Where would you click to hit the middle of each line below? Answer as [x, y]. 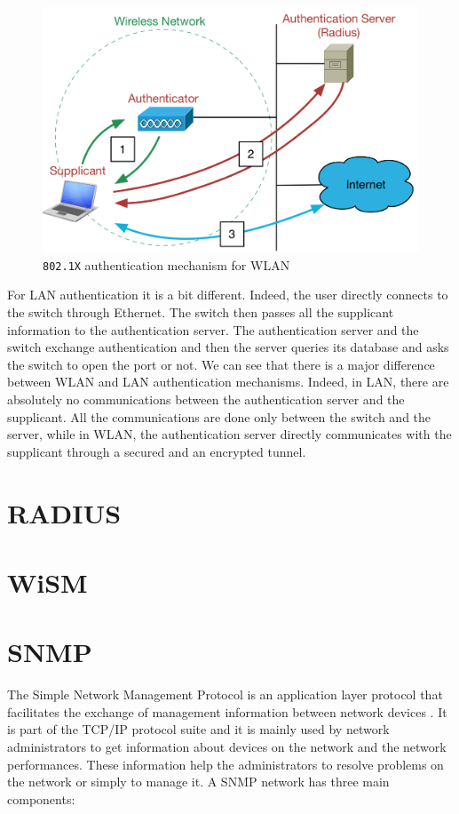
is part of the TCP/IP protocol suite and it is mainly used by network [198, 729]
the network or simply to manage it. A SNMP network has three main [198, 782]
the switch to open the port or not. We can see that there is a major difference [221, 364]
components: [41, 798]
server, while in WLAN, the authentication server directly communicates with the [229, 434]
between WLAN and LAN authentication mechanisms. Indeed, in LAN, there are [228, 382]
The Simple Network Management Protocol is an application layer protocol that [225, 694]
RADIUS [64, 512]
